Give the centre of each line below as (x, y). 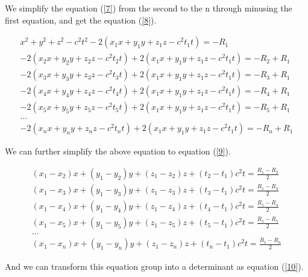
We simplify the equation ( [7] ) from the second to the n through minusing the (149, 8)
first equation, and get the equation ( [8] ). (81, 20)
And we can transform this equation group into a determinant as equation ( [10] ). (154, 266)
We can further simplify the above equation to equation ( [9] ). (118, 151)
